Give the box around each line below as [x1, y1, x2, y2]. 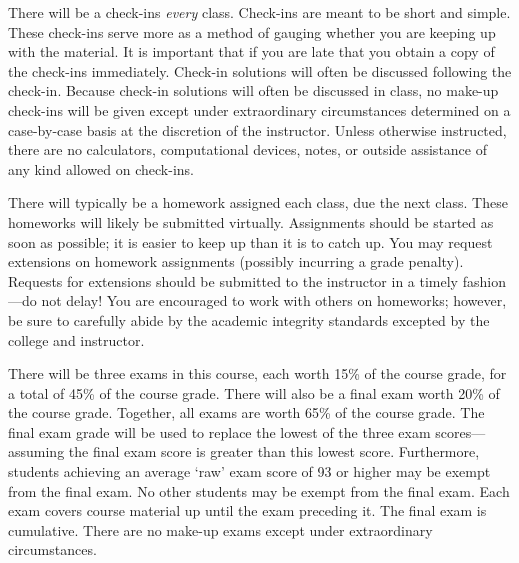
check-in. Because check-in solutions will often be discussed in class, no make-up [8, 80, 499, 101]
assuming [8, 441, 65, 462]
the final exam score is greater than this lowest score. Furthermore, [68, 441, 480, 462]
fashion [462, 270, 506, 291]
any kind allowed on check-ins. [8, 158, 194, 179]
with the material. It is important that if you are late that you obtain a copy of [8, 41, 495, 62]
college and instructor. [8, 329, 145, 350]
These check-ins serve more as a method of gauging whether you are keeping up [8, 21, 496, 42]
